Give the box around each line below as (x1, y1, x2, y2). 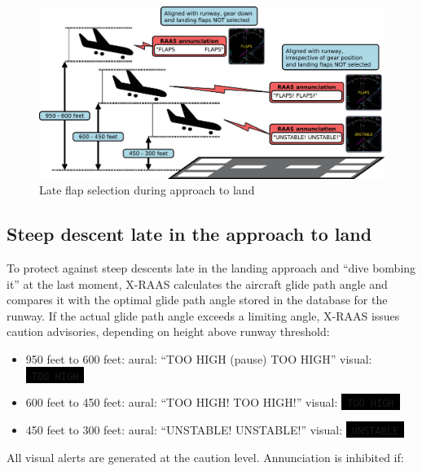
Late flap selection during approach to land (39, 181, 255, 198)
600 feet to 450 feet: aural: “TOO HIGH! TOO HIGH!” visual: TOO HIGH (25, 394, 394, 411)
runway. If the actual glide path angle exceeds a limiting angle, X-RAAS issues (7, 307, 400, 324)
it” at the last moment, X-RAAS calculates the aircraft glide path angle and (7, 275, 388, 292)
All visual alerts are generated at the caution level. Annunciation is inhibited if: (7, 448, 404, 465)
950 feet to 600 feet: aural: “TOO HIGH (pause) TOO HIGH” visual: (25, 350, 372, 367)
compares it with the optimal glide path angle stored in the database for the (7, 291, 388, 308)
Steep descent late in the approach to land (7, 221, 372, 246)
